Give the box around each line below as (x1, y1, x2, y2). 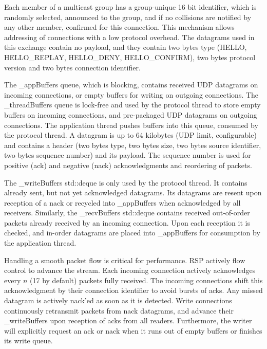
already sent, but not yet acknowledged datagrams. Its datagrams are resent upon (4, 187, 262, 198)
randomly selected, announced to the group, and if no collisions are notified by (4, 11, 252, 22)
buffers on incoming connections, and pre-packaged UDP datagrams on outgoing (4, 109, 257, 120)
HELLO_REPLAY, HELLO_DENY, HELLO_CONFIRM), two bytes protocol (4, 51, 256, 62)
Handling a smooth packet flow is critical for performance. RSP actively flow (4, 254, 245, 265)
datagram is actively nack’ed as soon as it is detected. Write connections (4, 295, 232, 306)
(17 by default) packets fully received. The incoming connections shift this (30, 274, 263, 285)
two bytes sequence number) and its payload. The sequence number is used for (4, 150, 251, 160)
